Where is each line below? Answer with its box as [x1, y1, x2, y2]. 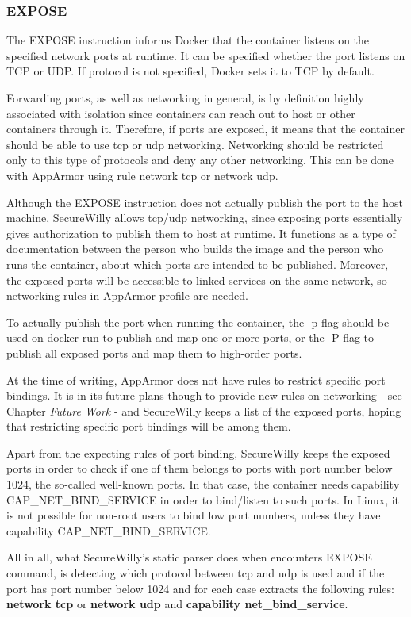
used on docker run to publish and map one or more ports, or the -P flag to [6, 329, 375, 346]
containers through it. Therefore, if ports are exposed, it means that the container [6, 121, 405, 137]
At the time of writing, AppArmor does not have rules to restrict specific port [6, 371, 386, 388]
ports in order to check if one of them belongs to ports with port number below [6, 460, 393, 477]
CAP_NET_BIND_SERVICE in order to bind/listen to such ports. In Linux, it [6, 491, 400, 508]
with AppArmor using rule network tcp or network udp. [6, 167, 278, 183]
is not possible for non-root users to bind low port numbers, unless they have [6, 507, 381, 523]
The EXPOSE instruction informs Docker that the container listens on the [6, 32, 370, 48]
